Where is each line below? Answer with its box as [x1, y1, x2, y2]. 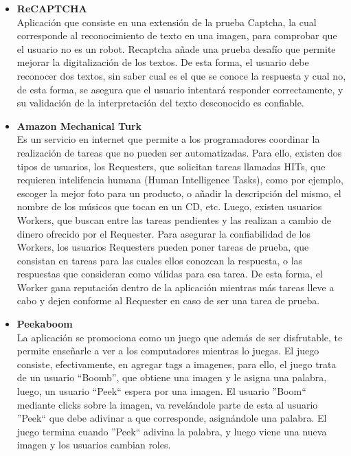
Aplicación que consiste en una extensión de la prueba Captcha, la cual [16, 14, 317, 29]
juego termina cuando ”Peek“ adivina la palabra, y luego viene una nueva [16, 424, 327, 438]
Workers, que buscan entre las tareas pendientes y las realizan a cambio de [16, 212, 331, 227]
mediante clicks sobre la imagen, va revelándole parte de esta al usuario [16, 397, 318, 411]
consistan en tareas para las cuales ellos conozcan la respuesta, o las [16, 253, 303, 267]
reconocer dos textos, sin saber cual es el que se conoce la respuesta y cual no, [16, 68, 346, 82]
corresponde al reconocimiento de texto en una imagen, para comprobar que [16, 28, 337, 43]
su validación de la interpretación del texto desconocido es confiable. [16, 95, 304, 110]
